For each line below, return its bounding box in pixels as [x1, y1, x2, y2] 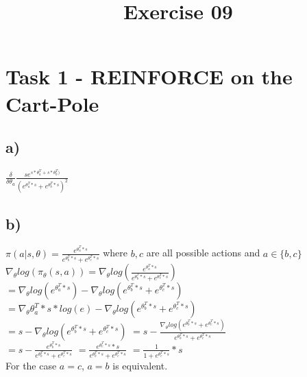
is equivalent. [112, 358, 168, 373]
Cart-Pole [5, 89, 99, 117]
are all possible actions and [146, 245, 260, 260]
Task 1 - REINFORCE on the [5, 62, 293, 90]
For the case [5, 358, 57, 373]
